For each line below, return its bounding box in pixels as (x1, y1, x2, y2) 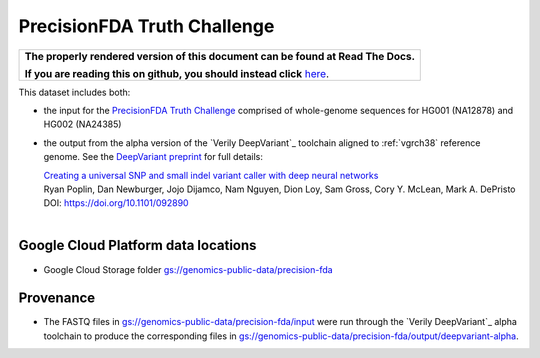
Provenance (18, 290, 96, 307)
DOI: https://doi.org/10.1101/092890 (43, 197, 189, 209)
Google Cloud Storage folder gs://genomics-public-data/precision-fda (43, 263, 334, 275)
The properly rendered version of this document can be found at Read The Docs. (24, 49, 415, 63)
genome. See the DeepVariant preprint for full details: (43, 151, 264, 163)
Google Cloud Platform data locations (18, 237, 257, 254)
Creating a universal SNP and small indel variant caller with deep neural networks (43, 169, 379, 181)
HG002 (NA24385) (43, 118, 122, 130)
